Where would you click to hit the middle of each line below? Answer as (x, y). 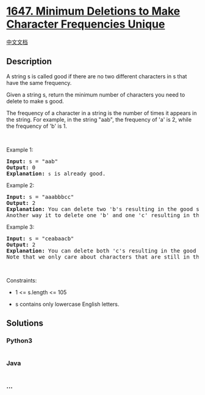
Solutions (25, 323)
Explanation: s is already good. (56, 173)
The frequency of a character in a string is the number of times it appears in (102, 113)
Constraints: (22, 280)
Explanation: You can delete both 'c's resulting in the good (101, 251)
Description (29, 61)
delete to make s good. (35, 101)
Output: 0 (21, 167)
